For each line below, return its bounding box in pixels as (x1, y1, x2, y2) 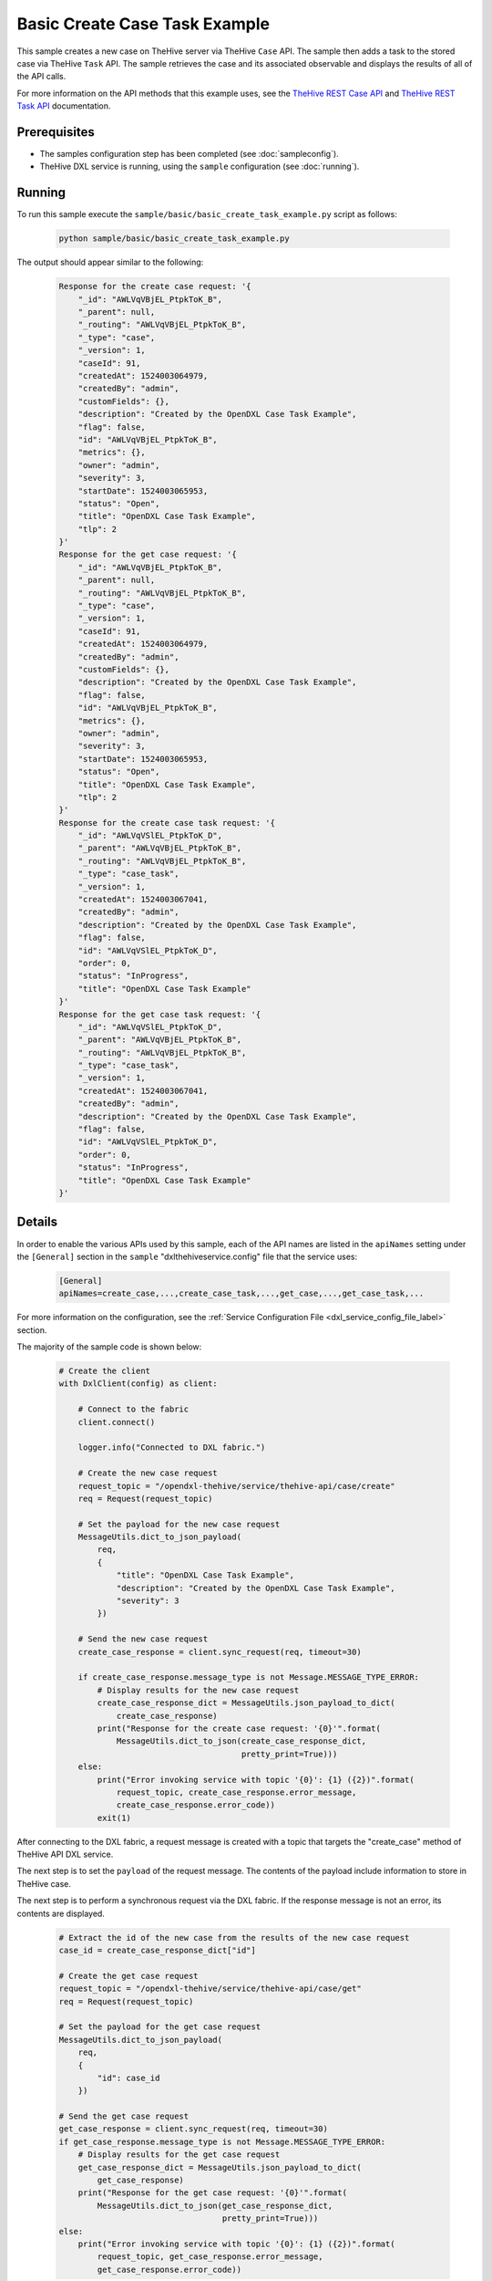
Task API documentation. (16, 100, 111, 111)
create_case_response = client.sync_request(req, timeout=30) (77, 1647, 362, 1657)
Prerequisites (16, 124, 95, 140)
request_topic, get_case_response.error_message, (97, 2252, 323, 2262)
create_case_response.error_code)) (116, 1800, 275, 1810)
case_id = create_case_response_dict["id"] (58, 1945, 257, 1955)
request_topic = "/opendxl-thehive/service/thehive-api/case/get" (58, 1984, 362, 1994)
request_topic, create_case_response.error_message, (116, 1786, 357, 1797)
